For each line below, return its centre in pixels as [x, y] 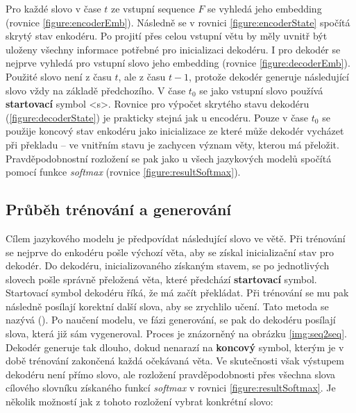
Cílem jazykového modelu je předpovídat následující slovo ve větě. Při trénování [176, 238]
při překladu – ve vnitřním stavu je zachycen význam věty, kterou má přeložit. [172, 144]
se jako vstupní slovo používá [261, 90]
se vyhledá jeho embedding [265, 8]
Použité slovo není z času [59, 76]
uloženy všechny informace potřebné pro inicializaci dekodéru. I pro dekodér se [173, 49]
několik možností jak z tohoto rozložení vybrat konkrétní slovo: [139, 402]
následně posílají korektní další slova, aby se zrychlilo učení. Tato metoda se [167, 306]
